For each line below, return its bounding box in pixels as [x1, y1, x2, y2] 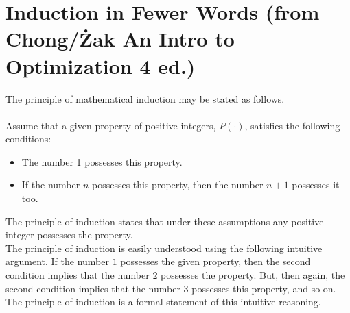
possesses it [292, 177, 340, 192]
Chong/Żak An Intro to [5, 25, 235, 53]
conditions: [5, 132, 51, 146]
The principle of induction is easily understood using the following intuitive [5, 240, 323, 255]
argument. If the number [5, 254, 109, 268]
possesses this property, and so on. [191, 281, 336, 295]
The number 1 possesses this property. [21, 154, 183, 168]
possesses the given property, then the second [120, 254, 311, 268]
